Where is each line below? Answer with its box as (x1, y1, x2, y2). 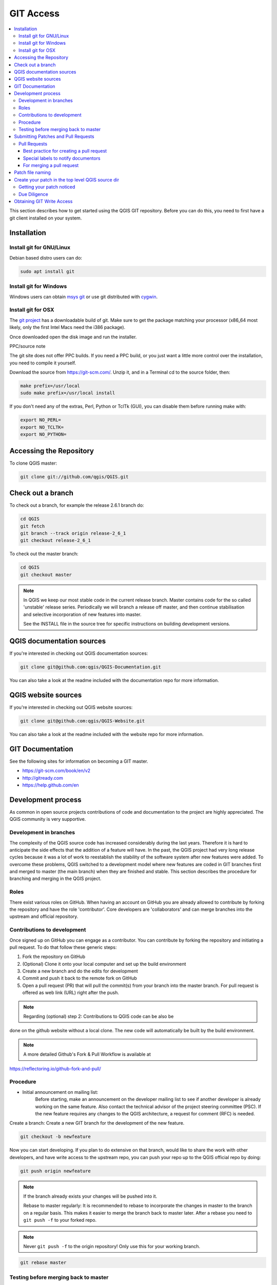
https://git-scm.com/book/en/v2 (22, 767, 91, 774)
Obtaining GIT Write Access (14, 198, 73, 204)
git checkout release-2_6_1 (20, 538, 91, 543)
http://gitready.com (22, 775, 64, 781)
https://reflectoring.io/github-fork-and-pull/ (9, 1066, 101, 1072)
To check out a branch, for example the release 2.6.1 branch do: (9, 502, 144, 508)
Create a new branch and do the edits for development (22, 968, 138, 974)
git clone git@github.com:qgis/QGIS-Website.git (20, 718, 145, 724)
